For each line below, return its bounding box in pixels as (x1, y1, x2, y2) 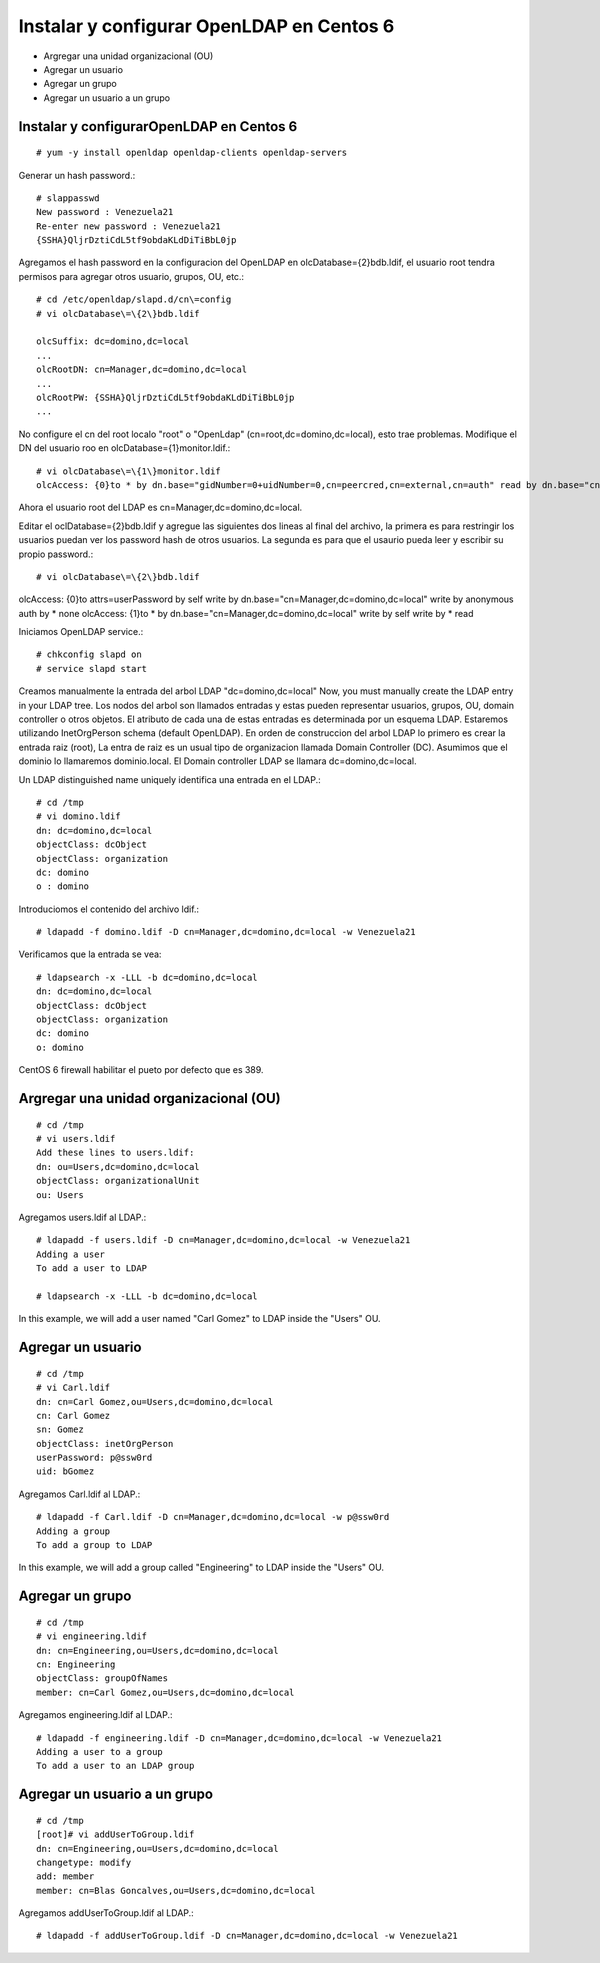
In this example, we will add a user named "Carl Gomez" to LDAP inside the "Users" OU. (18, 1313, 381, 1325)
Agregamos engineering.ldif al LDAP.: (18, 1709, 173, 1721)
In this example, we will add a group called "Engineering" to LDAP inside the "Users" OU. (18, 1561, 385, 1574)
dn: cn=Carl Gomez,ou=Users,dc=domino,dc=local (36, 1396, 274, 1407)
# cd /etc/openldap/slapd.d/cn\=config (36, 294, 232, 305)
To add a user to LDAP (36, 1263, 148, 1274)
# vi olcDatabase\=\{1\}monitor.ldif (36, 465, 222, 477)
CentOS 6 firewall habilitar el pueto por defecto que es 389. (18, 1064, 264, 1076)
